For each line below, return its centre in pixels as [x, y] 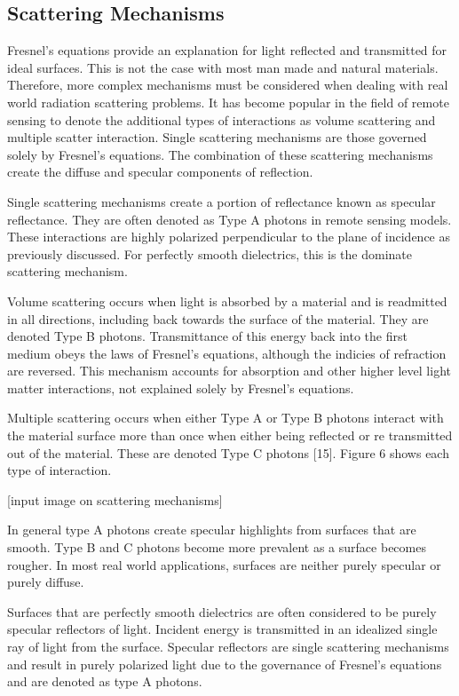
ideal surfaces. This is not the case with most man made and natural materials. [223, 67]
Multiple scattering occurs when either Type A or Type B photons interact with [226, 418]
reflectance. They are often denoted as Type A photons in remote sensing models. [229, 219]
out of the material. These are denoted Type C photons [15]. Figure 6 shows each [228, 452]
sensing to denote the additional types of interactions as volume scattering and [222, 119]
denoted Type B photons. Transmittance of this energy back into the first [207, 336]
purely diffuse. [46, 582]
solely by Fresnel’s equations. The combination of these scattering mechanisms [220, 154]
